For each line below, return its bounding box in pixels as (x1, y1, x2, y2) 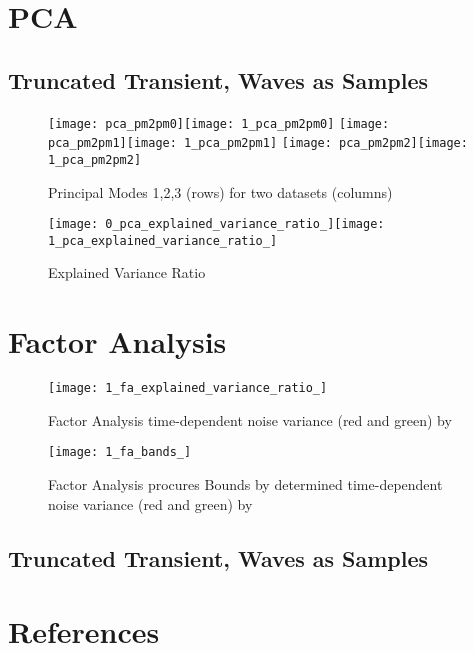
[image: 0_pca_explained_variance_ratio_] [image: (48, 217, 385, 232)
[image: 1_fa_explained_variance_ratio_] (48, 381, 328, 396)
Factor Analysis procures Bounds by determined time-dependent (48, 474, 443, 495)
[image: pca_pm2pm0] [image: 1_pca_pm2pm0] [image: (48, 116, 390, 131)
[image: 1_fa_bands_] (48, 445, 192, 460)
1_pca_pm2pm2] (48, 152, 142, 167)
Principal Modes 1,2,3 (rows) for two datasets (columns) (48, 181, 393, 202)
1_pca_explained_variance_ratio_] (48, 233, 278, 248)
